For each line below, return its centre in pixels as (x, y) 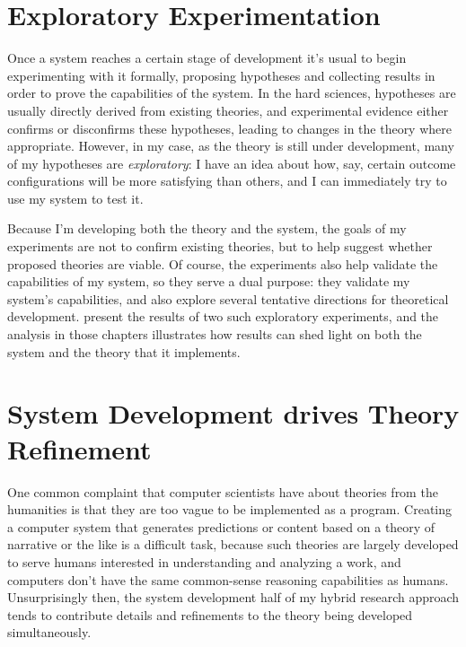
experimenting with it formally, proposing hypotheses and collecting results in (221, 75)
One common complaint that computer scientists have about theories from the (223, 491)
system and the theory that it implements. (124, 351)
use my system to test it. (75, 198)
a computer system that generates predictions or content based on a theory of (221, 526)
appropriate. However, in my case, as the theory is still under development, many (231, 146)
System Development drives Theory (233, 413)
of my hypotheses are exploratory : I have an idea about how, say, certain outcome (232, 163)
